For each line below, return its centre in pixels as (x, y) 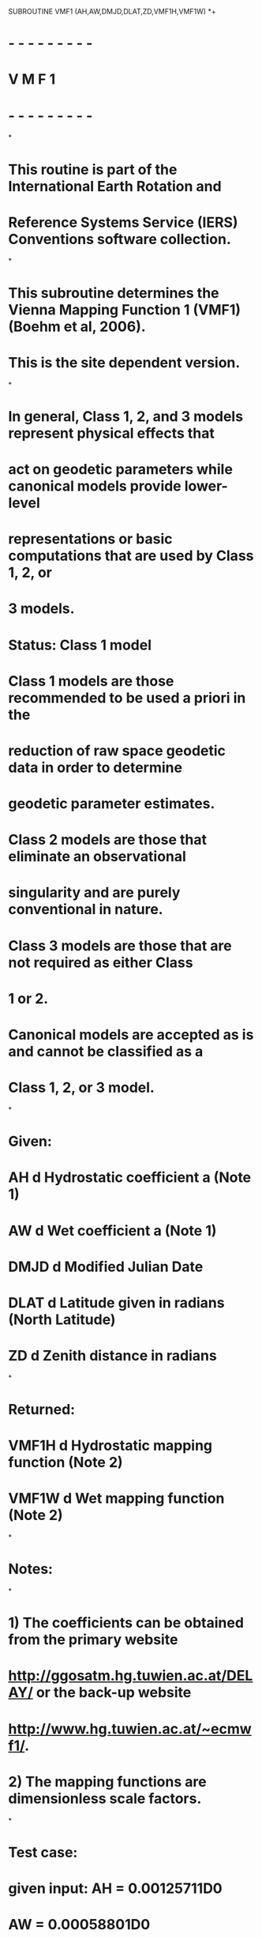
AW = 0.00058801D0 (79, 1925)
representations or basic (90, 539)
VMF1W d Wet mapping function (116, 1498)
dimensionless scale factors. (105, 1799)
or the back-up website (114, 1693)
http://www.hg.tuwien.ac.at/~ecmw (130, 1729)
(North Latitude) (62, 1319)
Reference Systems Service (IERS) (123, 222)
